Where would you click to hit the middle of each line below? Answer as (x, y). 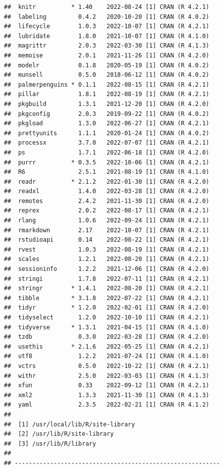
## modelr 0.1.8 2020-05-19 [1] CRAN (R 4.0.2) (107, 65)
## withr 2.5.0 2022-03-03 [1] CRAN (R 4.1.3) (107, 376)
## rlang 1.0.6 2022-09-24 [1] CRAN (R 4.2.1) (107, 221)
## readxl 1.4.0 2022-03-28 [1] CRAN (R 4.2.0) (107, 191)
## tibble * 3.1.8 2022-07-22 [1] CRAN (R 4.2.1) (107, 298)
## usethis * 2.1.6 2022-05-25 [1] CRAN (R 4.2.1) (107, 346)
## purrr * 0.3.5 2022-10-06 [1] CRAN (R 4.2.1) (107, 162)
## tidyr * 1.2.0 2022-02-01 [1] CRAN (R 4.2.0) (107, 308)
